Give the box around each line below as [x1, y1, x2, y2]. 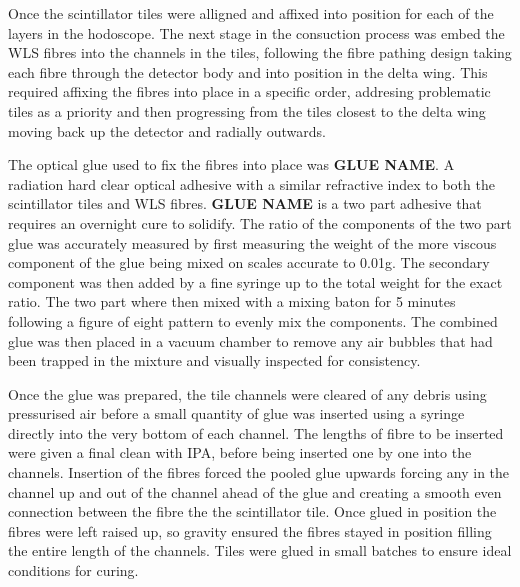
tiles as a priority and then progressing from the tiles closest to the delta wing [8, 100, 486, 121]
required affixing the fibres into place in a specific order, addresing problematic [8, 81, 491, 102]
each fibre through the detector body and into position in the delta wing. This [8, 61, 488, 82]
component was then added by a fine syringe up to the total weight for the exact [8, 271, 503, 292]
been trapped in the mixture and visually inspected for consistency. [8, 350, 421, 371]
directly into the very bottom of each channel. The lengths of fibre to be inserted [8, 422, 504, 443]
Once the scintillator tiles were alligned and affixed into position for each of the [8, 3, 494, 23]
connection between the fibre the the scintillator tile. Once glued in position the [8, 501, 497, 522]
